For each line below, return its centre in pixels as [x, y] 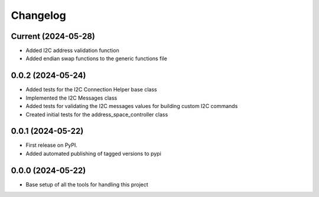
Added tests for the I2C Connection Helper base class [91, 90]
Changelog [38, 15]
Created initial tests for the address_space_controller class [97, 114]
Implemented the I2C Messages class [71, 98]
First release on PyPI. [52, 145]
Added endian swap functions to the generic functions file [97, 58]
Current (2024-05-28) [53, 36]
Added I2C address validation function [72, 51]
